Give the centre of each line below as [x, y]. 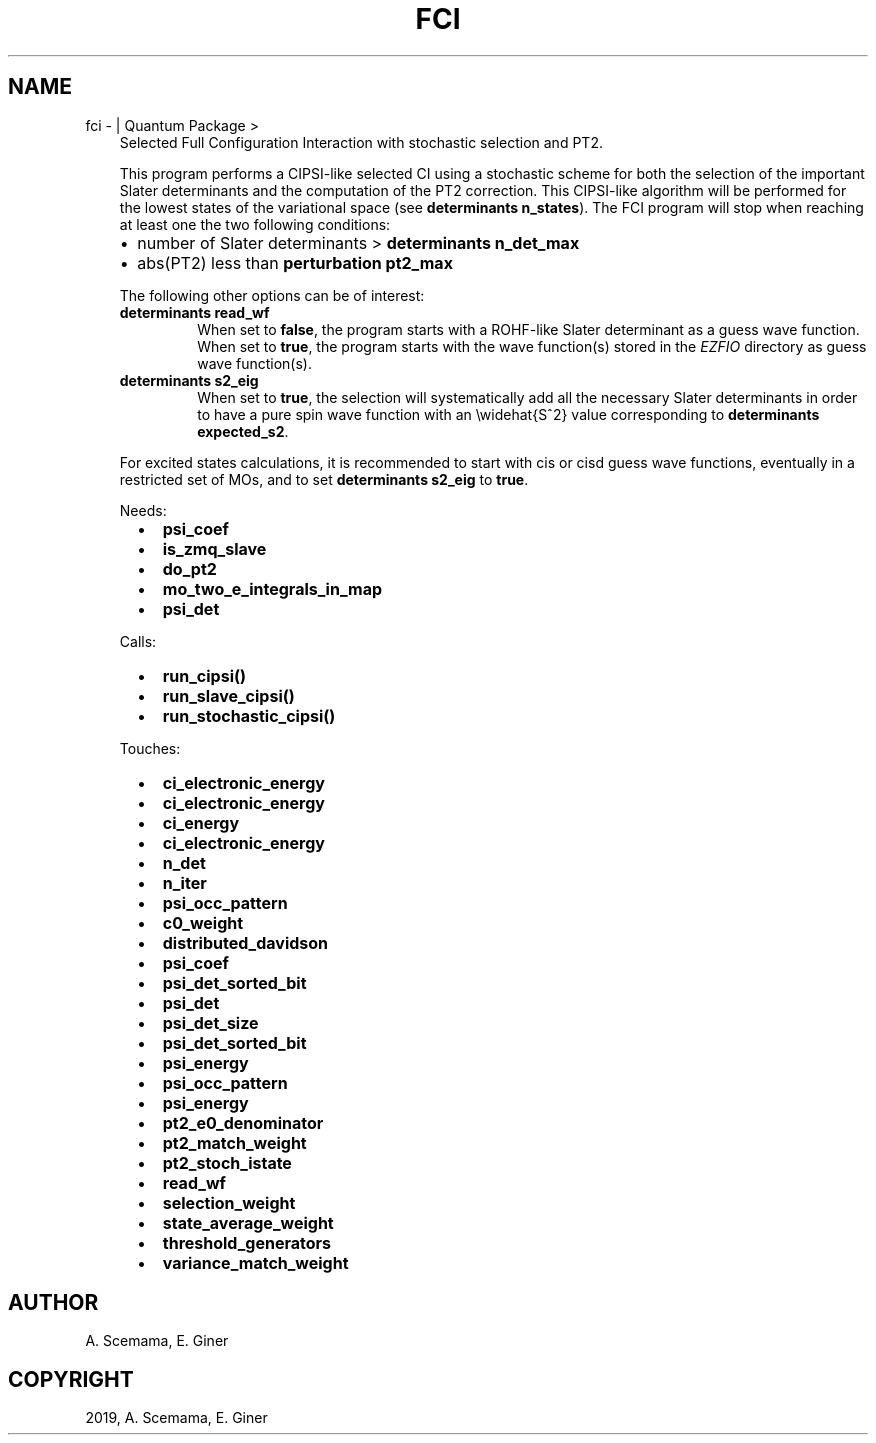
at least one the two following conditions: [255, 224]
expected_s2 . [243, 431]
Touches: [150, 748]
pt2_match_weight [234, 1142]
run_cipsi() [204, 675]
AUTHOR [53, 1303]
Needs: [143, 510]
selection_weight [229, 1202]
